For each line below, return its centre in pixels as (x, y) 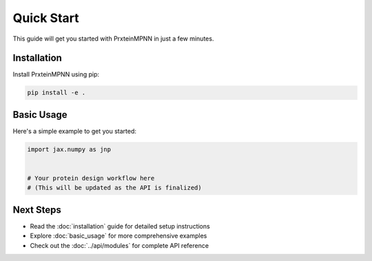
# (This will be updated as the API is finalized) (115, 188)
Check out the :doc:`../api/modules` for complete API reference (120, 245)
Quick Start (46, 18)
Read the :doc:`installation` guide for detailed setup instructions (120, 226)
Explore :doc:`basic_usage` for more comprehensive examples (118, 236)
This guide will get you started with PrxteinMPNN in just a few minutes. (113, 39)
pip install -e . (56, 93)
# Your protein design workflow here (91, 178)
